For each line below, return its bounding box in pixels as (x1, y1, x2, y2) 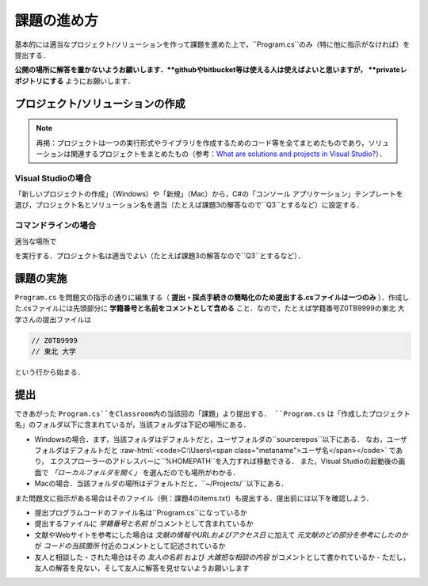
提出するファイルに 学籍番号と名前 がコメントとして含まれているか (34, 519, 254, 528)
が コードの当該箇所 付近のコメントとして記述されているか (34, 541, 226, 550)
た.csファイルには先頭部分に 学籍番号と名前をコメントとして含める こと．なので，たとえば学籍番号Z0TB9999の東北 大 (14, 303, 405, 313)
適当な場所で (14, 236, 57, 245)
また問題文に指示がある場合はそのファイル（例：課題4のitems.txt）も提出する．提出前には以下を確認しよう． (14, 493, 373, 503)
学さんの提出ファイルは (14, 314, 91, 324)
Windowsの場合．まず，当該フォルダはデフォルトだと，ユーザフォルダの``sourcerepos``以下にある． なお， (34, 434, 388, 443)
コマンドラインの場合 (14, 220, 97, 231)
